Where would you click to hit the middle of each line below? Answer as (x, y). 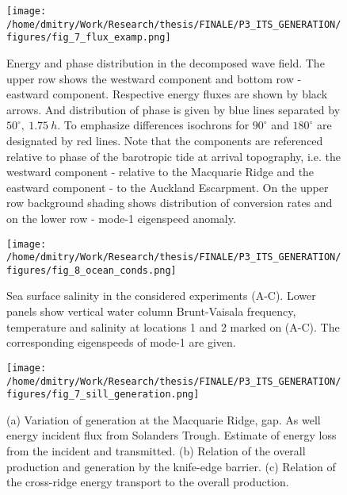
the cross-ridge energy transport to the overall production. (148, 482)
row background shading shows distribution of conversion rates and (170, 203)
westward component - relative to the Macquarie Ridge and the (160, 172)
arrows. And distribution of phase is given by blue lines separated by (173, 109)
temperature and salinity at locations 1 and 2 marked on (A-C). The (173, 326)
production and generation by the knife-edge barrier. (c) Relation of (171, 466)
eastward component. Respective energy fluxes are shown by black (167, 94)
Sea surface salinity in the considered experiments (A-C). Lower (161, 295)
